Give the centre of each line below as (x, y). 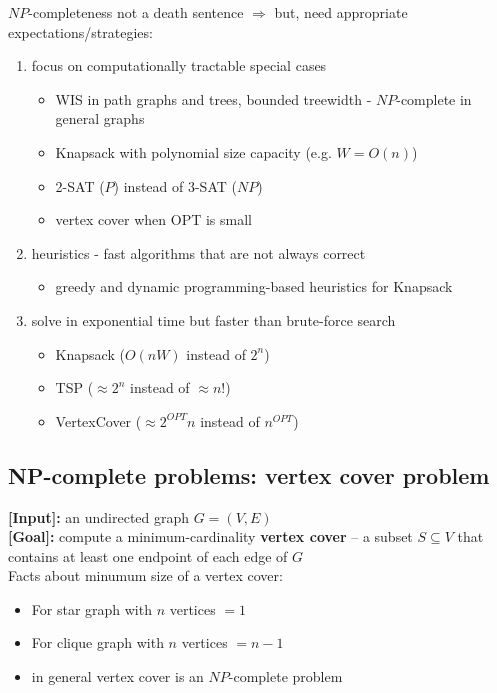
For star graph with (91, 608)
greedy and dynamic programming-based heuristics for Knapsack (254, 286)
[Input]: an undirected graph (99, 516)
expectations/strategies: (80, 31)
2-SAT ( (80, 185)
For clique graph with (97, 642)
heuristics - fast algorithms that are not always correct (198, 252)
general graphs (100, 118)
